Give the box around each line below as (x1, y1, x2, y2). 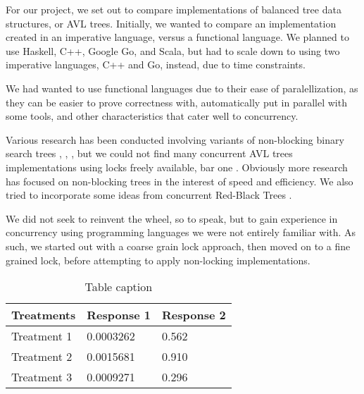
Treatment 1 (11, 328, 73, 345)
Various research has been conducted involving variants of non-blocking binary (6, 132, 344, 147)
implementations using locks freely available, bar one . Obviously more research (6, 159, 348, 174)
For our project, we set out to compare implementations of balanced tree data (6, 2, 341, 16)
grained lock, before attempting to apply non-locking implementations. (6, 252, 310, 267)
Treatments (11, 307, 76, 324)
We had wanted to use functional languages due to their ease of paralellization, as (6, 80, 358, 95)
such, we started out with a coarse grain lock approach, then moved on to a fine (6, 238, 351, 253)
